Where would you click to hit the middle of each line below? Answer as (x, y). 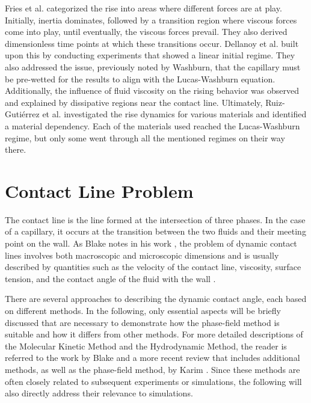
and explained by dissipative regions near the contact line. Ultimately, (134, 102)
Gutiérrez (22, 114)
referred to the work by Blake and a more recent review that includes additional (152, 358)
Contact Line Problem (99, 190)
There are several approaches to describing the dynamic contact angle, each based (156, 299)
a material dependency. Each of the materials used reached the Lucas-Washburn (152, 125)
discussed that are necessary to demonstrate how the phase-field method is (142, 322)
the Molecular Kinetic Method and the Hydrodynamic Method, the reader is (146, 346)
